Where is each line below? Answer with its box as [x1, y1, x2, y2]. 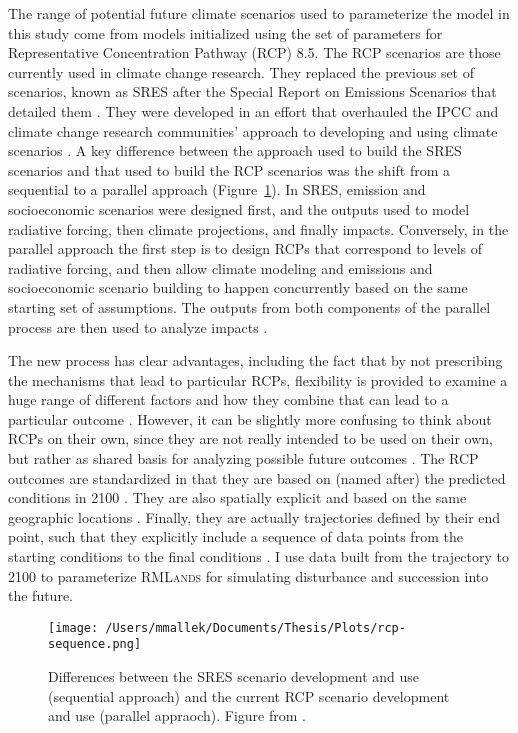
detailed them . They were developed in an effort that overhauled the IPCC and [8, 100, 499, 121]
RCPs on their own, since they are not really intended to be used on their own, [8, 428, 493, 449]
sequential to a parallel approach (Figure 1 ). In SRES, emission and [8, 179, 426, 200]
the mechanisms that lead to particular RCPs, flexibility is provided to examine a [8, 369, 508, 390]
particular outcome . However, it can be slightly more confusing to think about [8, 408, 492, 429]
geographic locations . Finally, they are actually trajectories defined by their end [8, 506, 501, 527]
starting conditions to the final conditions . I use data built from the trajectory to [8, 546, 510, 567]
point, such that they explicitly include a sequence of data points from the [8, 526, 463, 547]
